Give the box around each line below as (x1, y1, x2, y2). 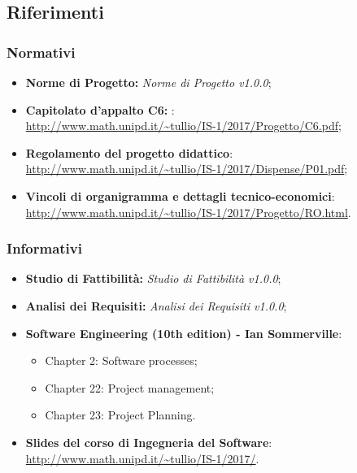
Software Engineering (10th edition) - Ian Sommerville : (25, 324, 342, 341)
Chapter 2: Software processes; (45, 352, 198, 369)
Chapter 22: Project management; (45, 379, 215, 396)
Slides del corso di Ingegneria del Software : (25, 433, 272, 450)
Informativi (7, 238, 82, 258)
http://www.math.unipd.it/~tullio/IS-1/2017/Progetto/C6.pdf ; (25, 117, 342, 134)
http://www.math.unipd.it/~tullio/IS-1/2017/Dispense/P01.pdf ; (25, 160, 348, 177)
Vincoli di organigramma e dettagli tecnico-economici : (25, 187, 335, 204)
